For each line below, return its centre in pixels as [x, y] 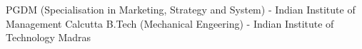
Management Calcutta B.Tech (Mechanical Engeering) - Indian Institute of [170, 23]
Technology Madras [49, 37]
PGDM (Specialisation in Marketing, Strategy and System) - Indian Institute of [181, 9]
